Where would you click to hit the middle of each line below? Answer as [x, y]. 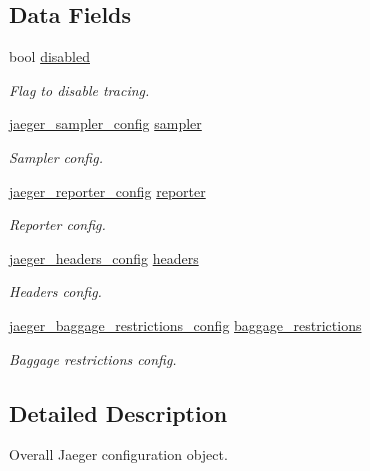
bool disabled [49, 56]
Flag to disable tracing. [79, 89]
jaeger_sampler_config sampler [105, 123]
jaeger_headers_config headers [104, 257]
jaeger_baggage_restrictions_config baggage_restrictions [185, 324]
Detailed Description [118, 412]
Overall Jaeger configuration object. [118, 454]
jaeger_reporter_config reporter [107, 190]
